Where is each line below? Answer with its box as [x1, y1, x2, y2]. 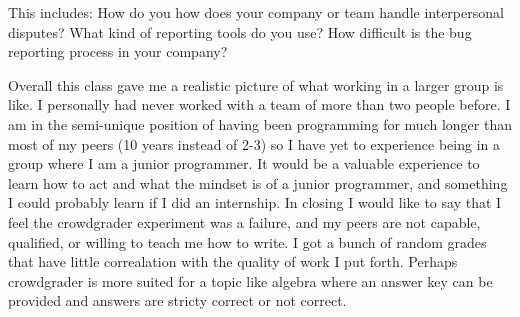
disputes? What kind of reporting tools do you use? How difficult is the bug [8, 21, 472, 42]
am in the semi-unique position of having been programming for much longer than [8, 113, 512, 134]
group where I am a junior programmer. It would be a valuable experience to [8, 153, 480, 174]
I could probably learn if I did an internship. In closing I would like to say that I [8, 192, 502, 213]
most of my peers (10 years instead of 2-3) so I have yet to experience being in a [8, 133, 500, 154]
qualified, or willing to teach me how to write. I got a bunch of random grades [8, 231, 487, 252]
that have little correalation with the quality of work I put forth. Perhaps [8, 251, 458, 272]
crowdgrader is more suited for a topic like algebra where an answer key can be [8, 270, 493, 291]
